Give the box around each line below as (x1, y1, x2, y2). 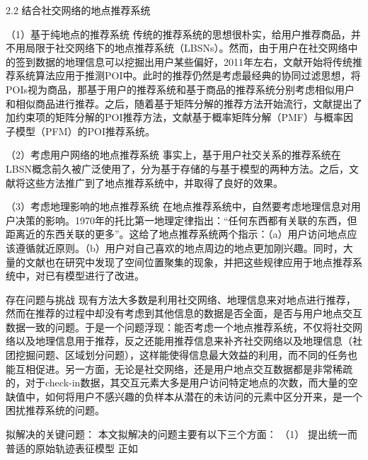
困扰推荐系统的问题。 (6, 403, 105, 418)
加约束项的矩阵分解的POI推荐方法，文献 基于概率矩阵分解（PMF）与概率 (6, 110, 343, 125)
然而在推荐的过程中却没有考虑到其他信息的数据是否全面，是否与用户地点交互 (6, 306, 362, 321)
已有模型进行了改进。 (45, 268, 144, 283)
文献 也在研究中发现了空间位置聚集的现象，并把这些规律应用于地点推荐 (25, 254, 352, 269)
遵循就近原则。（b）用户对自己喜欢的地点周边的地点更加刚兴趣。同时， (15, 240, 343, 255)
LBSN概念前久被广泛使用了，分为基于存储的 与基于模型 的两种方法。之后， (6, 161, 349, 176)
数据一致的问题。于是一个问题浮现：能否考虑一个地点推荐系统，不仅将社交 (6, 319, 352, 334)
